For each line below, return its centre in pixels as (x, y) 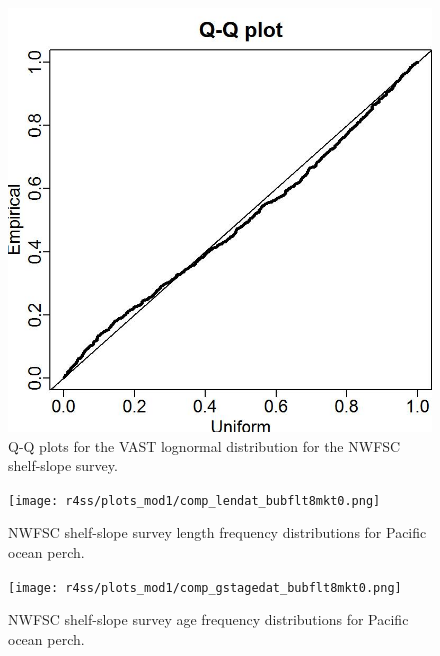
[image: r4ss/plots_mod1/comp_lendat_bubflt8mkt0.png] (194, 500)
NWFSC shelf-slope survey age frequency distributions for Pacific (208, 619)
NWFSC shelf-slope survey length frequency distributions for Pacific (217, 532)
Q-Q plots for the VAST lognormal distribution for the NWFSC (204, 445)
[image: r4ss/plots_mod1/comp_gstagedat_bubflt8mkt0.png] (205, 587)
